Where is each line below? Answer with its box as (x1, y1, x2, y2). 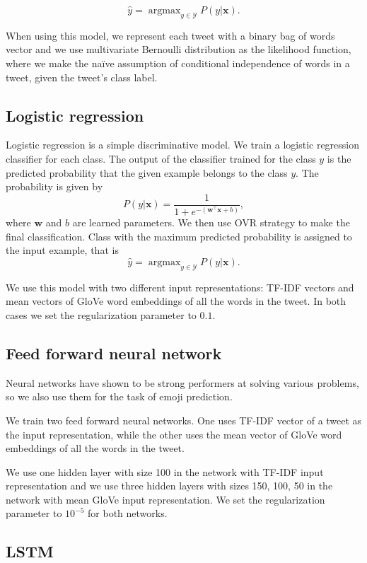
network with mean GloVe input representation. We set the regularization (6, 492, 325, 506)
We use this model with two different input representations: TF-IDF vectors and (6, 279, 354, 294)
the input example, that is (6, 243, 119, 257)
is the (327, 151, 351, 166)
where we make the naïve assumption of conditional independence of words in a (6, 55, 350, 70)
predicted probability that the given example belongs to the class (6, 165, 288, 180)
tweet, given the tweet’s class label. (6, 69, 158, 84)
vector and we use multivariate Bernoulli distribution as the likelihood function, (6, 42, 351, 57)
